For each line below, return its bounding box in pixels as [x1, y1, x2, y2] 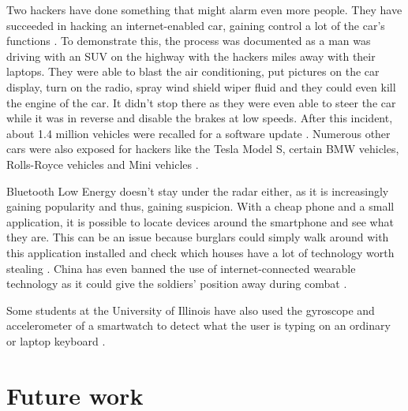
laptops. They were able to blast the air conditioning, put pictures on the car [6, 63, 380, 80]
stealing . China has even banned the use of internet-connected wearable [6, 260, 356, 276]
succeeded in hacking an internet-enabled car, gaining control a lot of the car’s [6, 17, 385, 33]
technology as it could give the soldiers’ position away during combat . [6, 275, 347, 292]
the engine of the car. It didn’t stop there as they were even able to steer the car [6, 94, 396, 110]
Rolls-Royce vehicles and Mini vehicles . [6, 155, 199, 172]
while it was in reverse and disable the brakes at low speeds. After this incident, [6, 110, 393, 126]
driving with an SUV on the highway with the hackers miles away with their [6, 47, 376, 64]
